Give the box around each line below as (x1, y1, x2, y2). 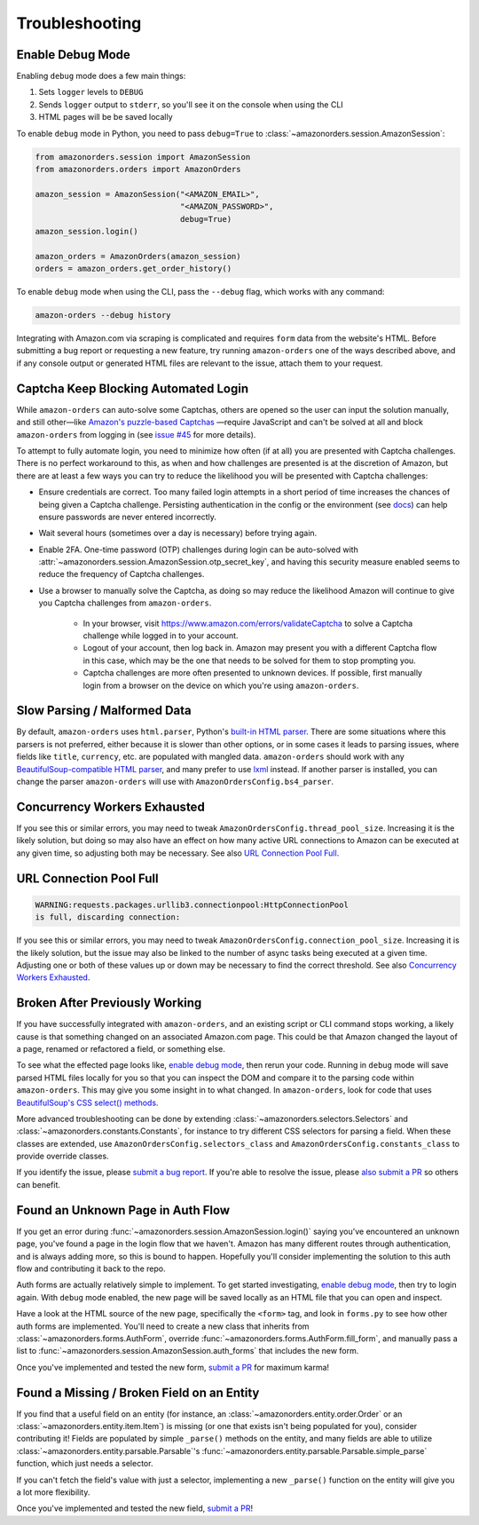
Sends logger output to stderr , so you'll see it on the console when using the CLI (38, 99, 343, 110)
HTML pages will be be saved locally (38, 112, 173, 122)
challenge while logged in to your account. (82, 630, 239, 641)
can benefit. (16, 1179, 61, 1189)
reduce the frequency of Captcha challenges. (38, 569, 205, 580)
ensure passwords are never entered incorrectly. (38, 511, 217, 522)
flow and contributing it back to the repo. (16, 1263, 166, 1274)
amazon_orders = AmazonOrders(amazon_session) (35, 251, 241, 261)
